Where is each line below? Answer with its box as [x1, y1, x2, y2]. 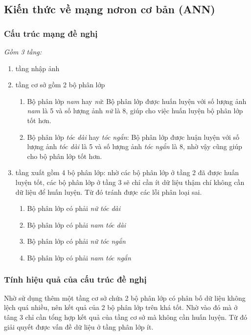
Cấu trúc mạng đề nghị [4, 27, 98, 39]
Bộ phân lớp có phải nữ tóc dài [27, 203, 121, 213]
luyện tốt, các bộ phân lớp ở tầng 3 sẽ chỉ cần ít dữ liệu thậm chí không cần [15, 177, 245, 187]
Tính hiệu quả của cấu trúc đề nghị [4, 273, 147, 285]
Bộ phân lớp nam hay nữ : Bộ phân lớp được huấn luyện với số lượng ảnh [27, 96, 247, 106]
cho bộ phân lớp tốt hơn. [27, 151, 102, 161]
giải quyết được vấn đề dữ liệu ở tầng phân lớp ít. [4, 321, 154, 332]
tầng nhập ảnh [15, 63, 60, 73]
